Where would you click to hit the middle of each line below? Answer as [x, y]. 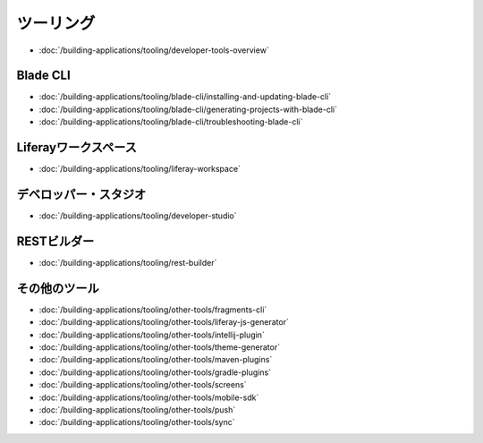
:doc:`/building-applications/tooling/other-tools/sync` [137, 422]
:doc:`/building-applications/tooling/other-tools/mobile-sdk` [149, 397]
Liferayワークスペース [77, 148]
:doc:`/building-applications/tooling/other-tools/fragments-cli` [153, 310]
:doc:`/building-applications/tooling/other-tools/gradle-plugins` [155, 372]
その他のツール [58, 288]
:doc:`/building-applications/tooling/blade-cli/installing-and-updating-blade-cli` [185, 97]
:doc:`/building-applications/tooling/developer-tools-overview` [154, 50]
